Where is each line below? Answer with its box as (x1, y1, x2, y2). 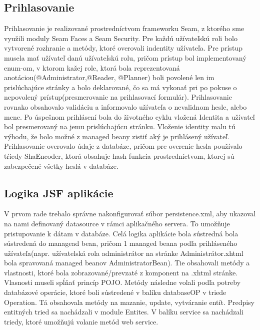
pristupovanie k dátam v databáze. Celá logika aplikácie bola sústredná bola (4, 228, 238, 238)
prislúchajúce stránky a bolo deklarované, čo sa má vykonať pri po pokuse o (4, 82, 237, 92)
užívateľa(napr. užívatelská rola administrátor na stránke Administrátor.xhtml (4, 247, 243, 258)
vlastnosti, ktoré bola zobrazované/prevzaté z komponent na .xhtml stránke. (4, 267, 238, 277)
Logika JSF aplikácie (4, 185, 113, 200)
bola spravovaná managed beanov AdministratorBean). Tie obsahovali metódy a (4, 257, 250, 268)
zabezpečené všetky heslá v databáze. (4, 160, 118, 171)
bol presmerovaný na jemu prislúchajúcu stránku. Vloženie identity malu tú (4, 121, 235, 132)
